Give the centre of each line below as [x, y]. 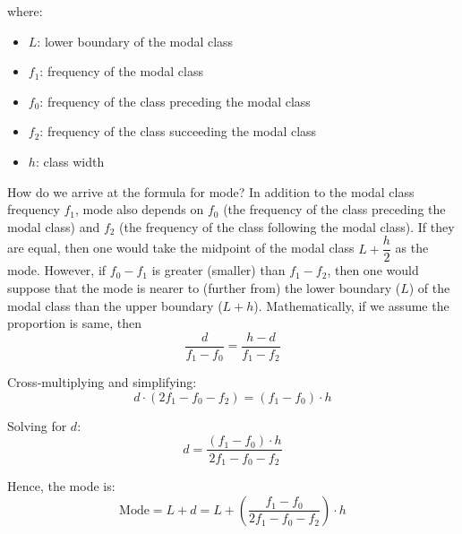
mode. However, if [57, 270]
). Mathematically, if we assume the [351, 305]
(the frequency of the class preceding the [334, 209]
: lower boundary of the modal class [135, 41]
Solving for [37, 425]
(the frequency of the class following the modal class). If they [287, 226]
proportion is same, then [74, 323]
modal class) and [54, 226]
